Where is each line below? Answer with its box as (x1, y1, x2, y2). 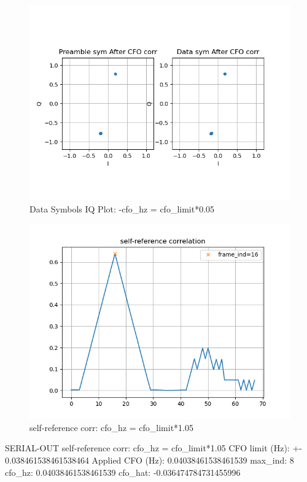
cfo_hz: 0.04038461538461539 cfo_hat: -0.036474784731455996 (5, 465, 241, 478)
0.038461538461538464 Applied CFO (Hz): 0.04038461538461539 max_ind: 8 (5, 453, 294, 466)
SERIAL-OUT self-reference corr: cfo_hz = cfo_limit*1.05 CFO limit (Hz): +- (5, 441, 302, 454)
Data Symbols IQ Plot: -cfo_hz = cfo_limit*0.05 (29, 202, 215, 215)
